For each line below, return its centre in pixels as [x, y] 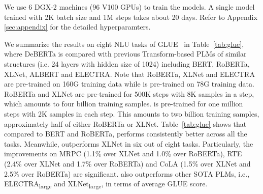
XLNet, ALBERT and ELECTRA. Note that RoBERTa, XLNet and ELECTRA [129, 74]
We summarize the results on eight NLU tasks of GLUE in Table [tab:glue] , [124, 44]
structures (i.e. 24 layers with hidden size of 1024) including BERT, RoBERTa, [127, 63]
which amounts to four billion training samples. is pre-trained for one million [124, 104]
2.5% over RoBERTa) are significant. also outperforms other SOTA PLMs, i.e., [127, 173]
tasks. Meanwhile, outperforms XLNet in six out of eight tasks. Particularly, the [129, 143]
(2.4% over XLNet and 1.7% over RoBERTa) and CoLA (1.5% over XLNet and [127, 163]
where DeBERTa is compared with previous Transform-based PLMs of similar [125, 54]
